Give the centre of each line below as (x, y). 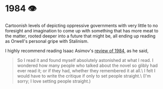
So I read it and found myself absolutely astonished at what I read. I (85, 60)
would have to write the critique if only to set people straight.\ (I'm (84, 76)
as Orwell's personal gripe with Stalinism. (47, 41)
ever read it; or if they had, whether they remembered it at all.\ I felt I (86, 70)
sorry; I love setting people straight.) (54, 81)
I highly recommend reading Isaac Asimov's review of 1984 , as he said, (77, 51)
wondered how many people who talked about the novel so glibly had (87, 65)
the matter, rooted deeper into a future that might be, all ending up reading (80, 36)
